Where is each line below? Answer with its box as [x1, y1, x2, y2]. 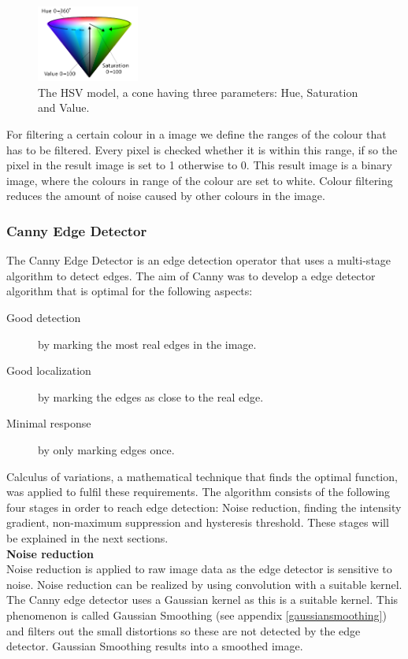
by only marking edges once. [38, 441, 175, 457]
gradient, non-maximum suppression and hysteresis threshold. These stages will [6, 514, 389, 531]
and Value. [38, 99, 90, 116]
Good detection [6, 309, 81, 326]
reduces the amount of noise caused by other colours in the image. [6, 187, 325, 204]
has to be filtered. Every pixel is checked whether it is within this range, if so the [6, 141, 398, 157]
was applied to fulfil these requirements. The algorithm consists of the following [6, 483, 391, 500]
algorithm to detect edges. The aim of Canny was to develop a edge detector [6, 267, 376, 283]
